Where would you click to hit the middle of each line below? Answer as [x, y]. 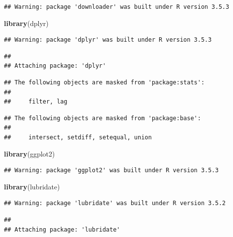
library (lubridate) [32, 186]
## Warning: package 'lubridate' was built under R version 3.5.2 [115, 203]
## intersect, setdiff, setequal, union [78, 137]
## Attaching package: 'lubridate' [62, 229]
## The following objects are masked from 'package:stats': [104, 82]
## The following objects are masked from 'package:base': [102, 118]
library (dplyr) [26, 23]
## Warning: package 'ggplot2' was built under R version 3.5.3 [111, 171]
